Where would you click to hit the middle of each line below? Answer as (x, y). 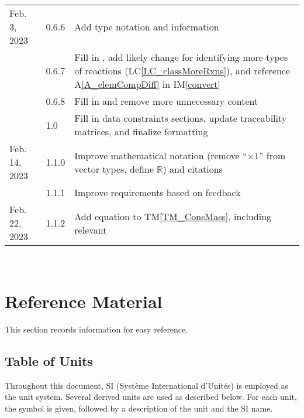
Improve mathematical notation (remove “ (161, 155)
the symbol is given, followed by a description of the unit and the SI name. (139, 408)
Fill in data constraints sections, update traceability (181, 118)
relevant (91, 229)
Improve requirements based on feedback (158, 192)
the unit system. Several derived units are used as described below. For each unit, (151, 397)
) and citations (193, 169)
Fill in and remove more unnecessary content (166, 101)
